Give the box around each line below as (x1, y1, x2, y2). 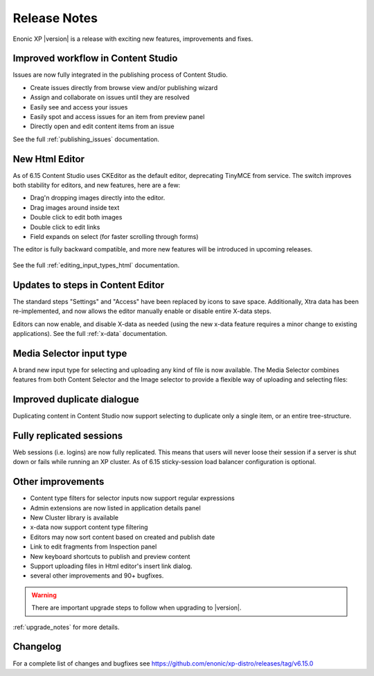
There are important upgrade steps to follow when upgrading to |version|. (31, 603, 242, 612)
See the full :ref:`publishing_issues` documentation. (12, 135, 159, 143)
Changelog (12, 641, 62, 652)
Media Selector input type (12, 347, 127, 359)
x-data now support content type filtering (30, 523, 148, 531)
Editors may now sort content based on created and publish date (30, 533, 215, 541)
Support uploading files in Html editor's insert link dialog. (30, 562, 193, 571)
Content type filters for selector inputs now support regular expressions (30, 494, 235, 502)
